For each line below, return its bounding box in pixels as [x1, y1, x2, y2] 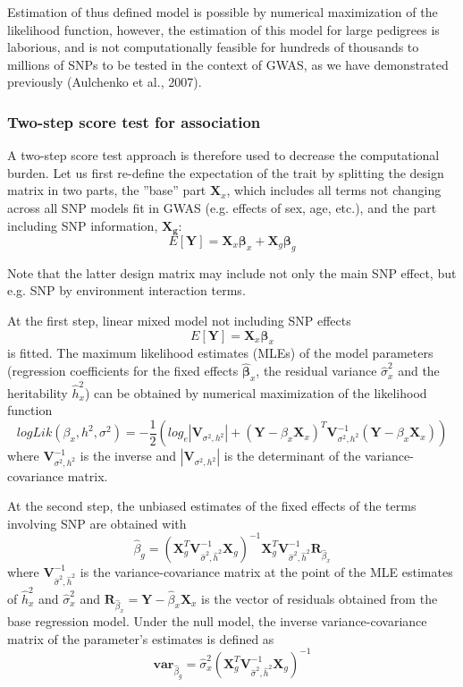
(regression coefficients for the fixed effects [7, 361, 239, 380]
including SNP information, [7, 216, 158, 234]
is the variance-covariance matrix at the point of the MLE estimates [80, 562, 453, 581]
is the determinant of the [223, 446, 361, 465]
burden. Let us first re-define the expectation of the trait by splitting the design [7, 163, 444, 182]
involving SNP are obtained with [7, 513, 187, 532]
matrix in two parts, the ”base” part [7, 181, 206, 199]
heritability [7, 383, 68, 402]
